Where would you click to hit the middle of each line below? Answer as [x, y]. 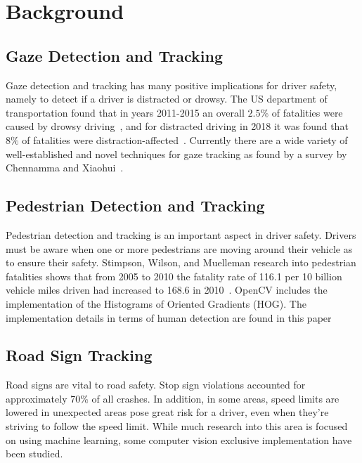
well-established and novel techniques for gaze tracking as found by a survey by [176, 154]
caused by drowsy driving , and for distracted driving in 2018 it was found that [177, 126]
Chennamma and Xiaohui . [65, 168]
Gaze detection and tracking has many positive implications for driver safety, [172, 85]
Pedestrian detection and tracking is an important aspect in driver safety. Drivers [181, 234]
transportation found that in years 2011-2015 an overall [125, 112]
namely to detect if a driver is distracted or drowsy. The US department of [167, 99]
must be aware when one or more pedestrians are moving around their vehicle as [179, 248]
